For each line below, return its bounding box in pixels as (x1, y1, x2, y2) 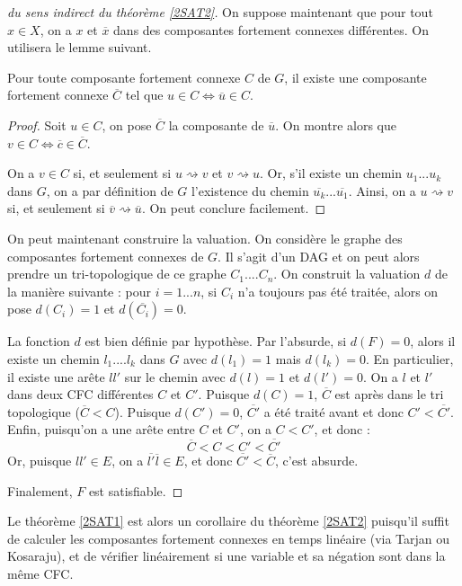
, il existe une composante (284, 67, 427, 86)
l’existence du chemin (191, 181, 309, 200)
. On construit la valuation (273, 264, 421, 283)
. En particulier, (365, 349, 454, 368)
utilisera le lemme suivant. (7, 38, 152, 57)
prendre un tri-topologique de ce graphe (7, 264, 227, 283)
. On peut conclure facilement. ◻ (141, 199, 326, 218)
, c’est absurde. (275, 451, 359, 470)
